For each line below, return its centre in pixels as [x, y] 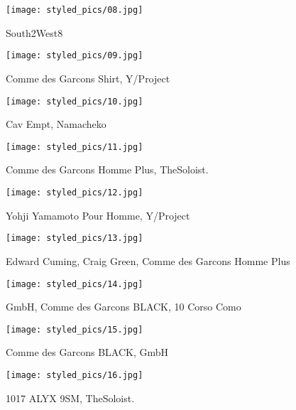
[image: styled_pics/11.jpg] [75, 147]
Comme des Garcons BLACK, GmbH [87, 352]
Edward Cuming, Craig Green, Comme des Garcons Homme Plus [148, 260]
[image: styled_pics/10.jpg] [75, 101]
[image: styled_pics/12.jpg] [75, 193]
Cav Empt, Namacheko [56, 124]
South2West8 [34, 32]
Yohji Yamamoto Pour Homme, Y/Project [98, 215]
